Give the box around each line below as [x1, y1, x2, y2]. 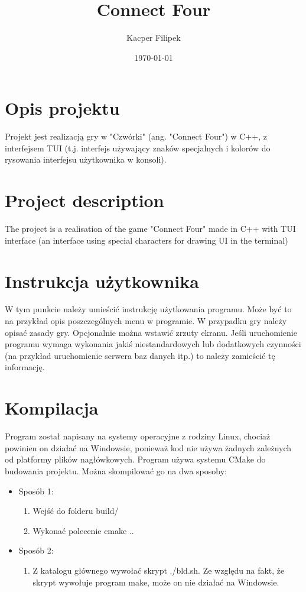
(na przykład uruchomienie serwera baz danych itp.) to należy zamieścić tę [5, 349, 275, 361]
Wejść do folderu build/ [32, 504, 119, 517]
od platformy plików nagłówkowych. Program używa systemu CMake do [5, 453, 266, 465]
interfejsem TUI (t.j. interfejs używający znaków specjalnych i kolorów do [5, 141, 271, 154]
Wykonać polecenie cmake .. [32, 524, 134, 536]
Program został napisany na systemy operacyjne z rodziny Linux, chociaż [5, 430, 271, 442]
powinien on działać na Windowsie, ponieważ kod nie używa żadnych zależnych [5, 441, 292, 454]
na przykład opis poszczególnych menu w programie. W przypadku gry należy [5, 315, 287, 327]
